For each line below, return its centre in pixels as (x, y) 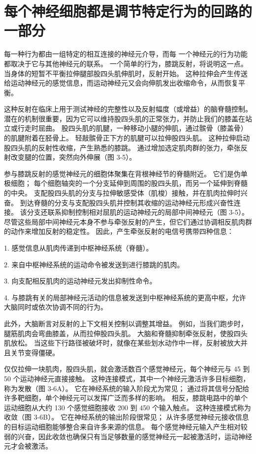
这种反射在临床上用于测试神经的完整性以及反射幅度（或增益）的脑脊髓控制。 (128, 109)
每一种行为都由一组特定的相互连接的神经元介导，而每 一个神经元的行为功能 (126, 54)
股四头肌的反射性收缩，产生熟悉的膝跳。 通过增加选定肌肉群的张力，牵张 (122, 147)
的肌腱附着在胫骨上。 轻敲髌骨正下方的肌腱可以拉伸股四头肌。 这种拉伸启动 (127, 138)
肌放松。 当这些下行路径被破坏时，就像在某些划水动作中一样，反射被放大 (122, 343)
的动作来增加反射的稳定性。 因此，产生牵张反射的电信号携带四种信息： (119, 231)
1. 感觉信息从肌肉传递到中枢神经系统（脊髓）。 (79, 248)
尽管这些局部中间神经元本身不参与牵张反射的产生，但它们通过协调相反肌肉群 (128, 221)
